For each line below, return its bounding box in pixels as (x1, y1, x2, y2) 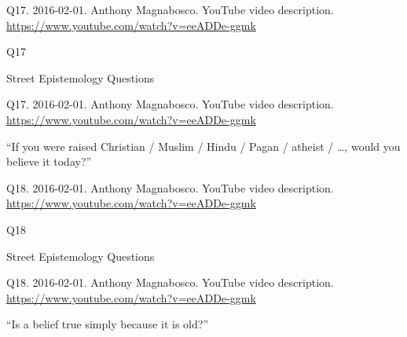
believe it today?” (6, 153, 92, 170)
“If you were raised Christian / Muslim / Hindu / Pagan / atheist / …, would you (6, 137, 401, 154)
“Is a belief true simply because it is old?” (6, 316, 208, 332)
